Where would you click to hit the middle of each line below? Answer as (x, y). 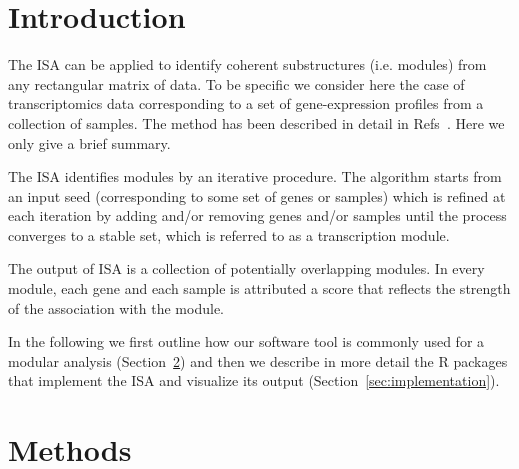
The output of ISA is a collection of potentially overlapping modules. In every (246, 268)
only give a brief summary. (89, 142)
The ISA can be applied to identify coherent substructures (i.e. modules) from (247, 64)
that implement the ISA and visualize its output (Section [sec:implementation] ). (254, 380)
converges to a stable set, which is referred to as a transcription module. (229, 234)
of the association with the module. (116, 307)
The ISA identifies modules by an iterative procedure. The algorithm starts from (255, 176)
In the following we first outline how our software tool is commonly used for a (246, 341)
